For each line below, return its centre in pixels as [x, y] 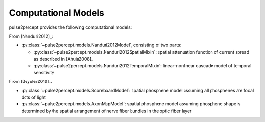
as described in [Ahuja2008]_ [63, 59]
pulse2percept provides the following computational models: [70, 27]
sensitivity [44, 72]
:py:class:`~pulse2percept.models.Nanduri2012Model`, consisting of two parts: [101, 45]
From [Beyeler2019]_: [31, 81]
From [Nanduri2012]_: [31, 36]
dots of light [34, 97]
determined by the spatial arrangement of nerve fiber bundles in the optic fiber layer [106, 111]
